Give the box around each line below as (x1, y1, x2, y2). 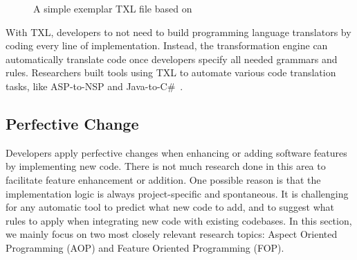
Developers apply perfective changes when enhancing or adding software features (6, 145, 347, 159)
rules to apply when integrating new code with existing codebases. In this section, (6, 213, 352, 227)
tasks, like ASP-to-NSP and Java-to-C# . (6, 78, 183, 93)
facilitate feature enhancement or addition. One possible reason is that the (6, 172, 321, 187)
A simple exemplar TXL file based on (33, 1, 192, 15)
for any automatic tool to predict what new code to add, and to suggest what (6, 200, 335, 214)
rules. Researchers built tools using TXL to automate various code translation (6, 65, 336, 80)
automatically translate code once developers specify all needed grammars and (6, 51, 338, 66)
